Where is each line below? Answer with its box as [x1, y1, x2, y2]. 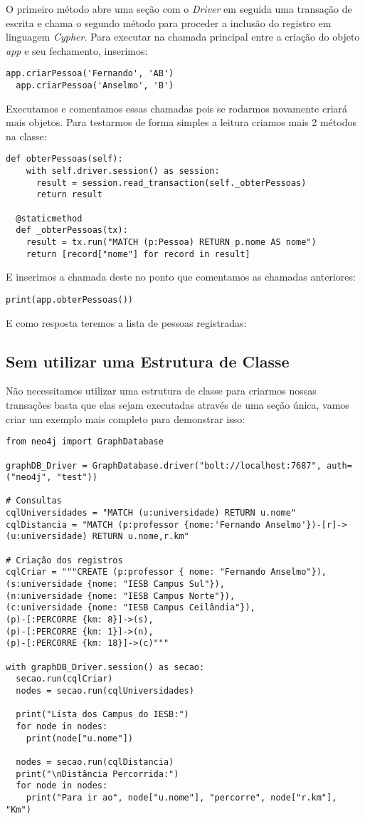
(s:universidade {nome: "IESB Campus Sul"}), [6, 579, 225, 590]
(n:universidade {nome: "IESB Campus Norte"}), [6, 590, 236, 601]
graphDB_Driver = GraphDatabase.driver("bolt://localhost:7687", [6, 460, 322, 471]
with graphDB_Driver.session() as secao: [6, 662, 205, 672]
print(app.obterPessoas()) [6, 294, 133, 305]
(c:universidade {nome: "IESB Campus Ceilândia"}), [6, 602, 255, 613]
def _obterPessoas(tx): [16, 225, 128, 236]
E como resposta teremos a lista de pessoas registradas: [6, 315, 247, 330]
